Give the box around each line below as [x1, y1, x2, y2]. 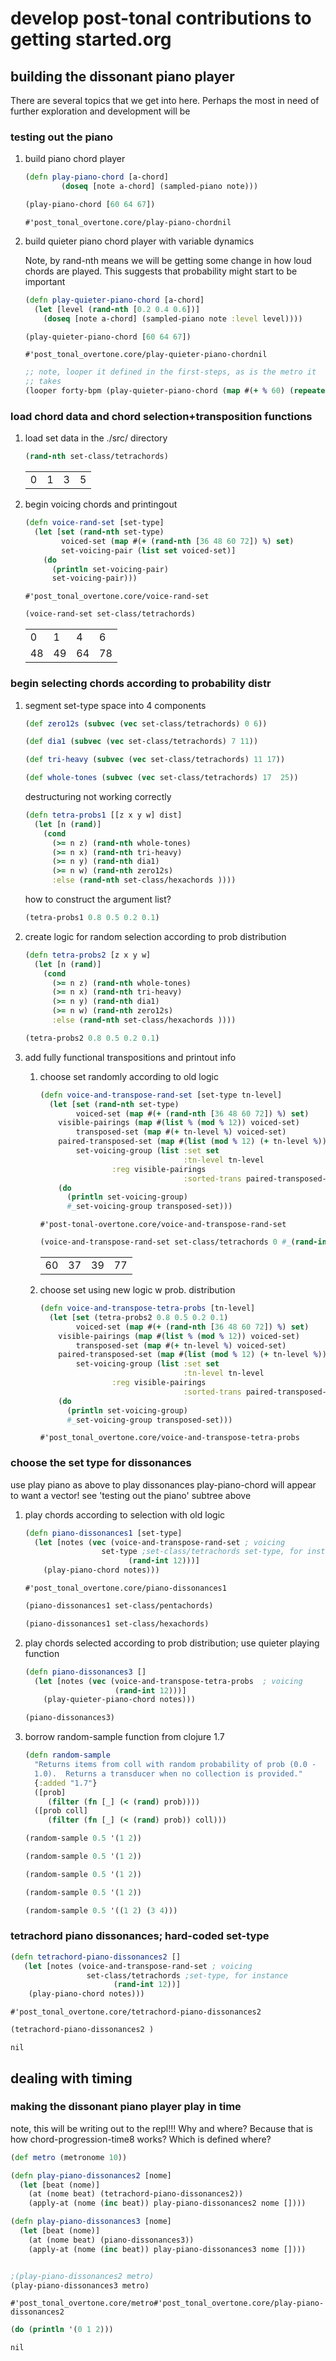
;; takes [24, 377, 62, 387]
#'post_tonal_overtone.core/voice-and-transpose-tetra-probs [39, 1433, 300, 1443]
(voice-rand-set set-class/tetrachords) [24, 609, 196, 619]
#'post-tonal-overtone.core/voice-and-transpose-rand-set [39, 1220, 287, 1230]
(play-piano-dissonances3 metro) [10, 2280, 150, 2291]
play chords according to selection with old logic [24, 1508, 226, 1521]
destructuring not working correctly [24, 791, 172, 803]
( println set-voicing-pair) [51, 564, 169, 574]
